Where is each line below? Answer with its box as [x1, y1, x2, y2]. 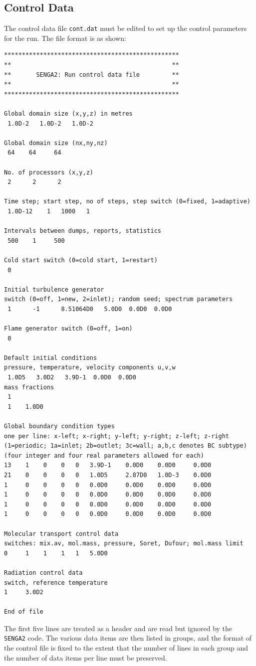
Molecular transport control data [4, 530, 119, 537]
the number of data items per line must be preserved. [4, 652, 167, 663]
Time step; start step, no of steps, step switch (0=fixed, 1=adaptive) [4, 198, 251, 205]
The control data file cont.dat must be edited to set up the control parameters [4, 23, 247, 33]
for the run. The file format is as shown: [4, 32, 126, 43]
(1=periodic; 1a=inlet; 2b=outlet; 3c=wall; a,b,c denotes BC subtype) [4, 442, 247, 450]
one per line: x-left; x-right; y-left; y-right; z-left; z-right [4, 432, 230, 440]
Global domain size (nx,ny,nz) [4, 139, 108, 147]
